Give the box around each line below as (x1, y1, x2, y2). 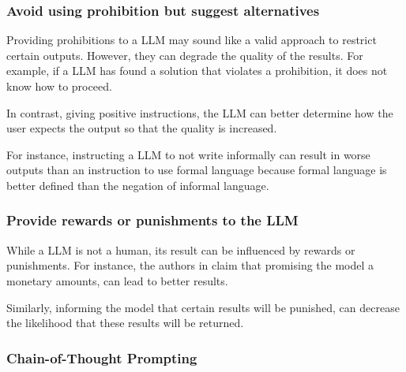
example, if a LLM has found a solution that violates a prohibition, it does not (6, 62, 388, 79)
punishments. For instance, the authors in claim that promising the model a (6, 257, 374, 273)
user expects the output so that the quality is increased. (6, 120, 277, 136)
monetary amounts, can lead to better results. (6, 272, 228, 288)
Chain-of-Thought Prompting (6, 348, 197, 367)
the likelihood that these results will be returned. (6, 314, 244, 331)
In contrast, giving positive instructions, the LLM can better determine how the (6, 104, 393, 121)
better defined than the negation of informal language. (6, 177, 269, 193)
